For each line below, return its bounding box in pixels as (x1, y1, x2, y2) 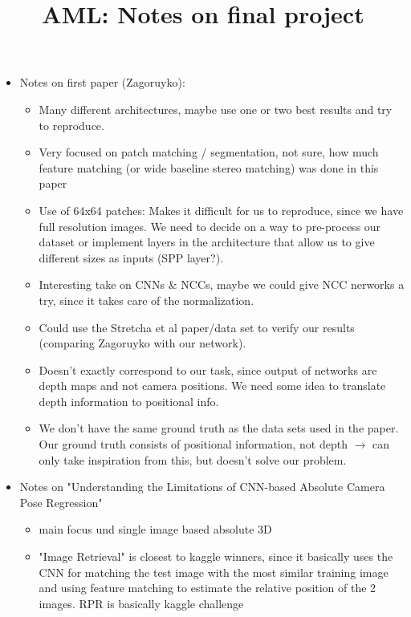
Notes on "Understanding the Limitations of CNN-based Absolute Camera (19, 478, 385, 495)
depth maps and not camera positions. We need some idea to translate (39, 377, 386, 394)
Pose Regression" (19, 493, 103, 510)
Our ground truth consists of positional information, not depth (39, 436, 348, 453)
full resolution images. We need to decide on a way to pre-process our (39, 217, 381, 234)
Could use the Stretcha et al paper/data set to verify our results (39, 319, 355, 335)
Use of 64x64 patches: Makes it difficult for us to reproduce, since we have (39, 201, 404, 218)
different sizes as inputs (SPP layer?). (39, 249, 224, 266)
